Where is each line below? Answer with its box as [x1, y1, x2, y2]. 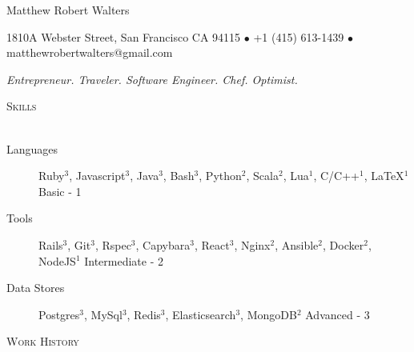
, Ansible [275, 236, 319, 253]
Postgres [38, 306, 80, 322]
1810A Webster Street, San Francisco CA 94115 [6, 28, 241, 45]
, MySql [84, 306, 123, 322]
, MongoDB [240, 306, 297, 322]
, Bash [163, 167, 195, 184]
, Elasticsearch [165, 306, 236, 322]
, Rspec [94, 236, 131, 253]
